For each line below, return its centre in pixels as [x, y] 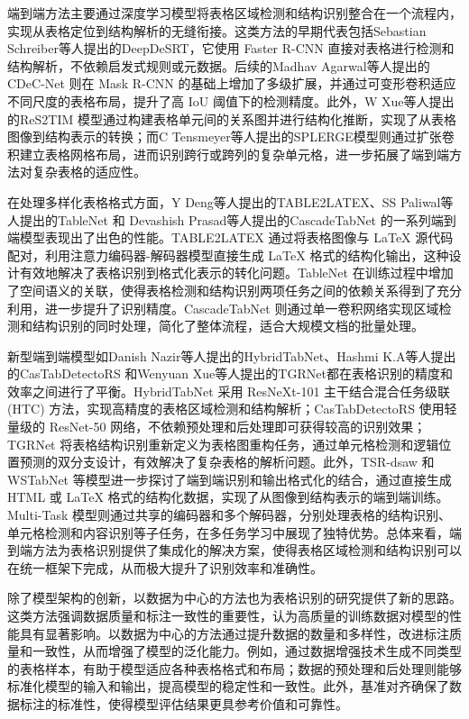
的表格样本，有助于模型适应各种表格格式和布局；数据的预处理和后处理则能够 [234, 668]
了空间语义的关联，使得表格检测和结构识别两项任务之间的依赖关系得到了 [222, 290]
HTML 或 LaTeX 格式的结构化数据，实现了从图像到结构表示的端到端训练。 [228, 497]
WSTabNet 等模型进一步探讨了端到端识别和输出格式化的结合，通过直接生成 [230, 479]
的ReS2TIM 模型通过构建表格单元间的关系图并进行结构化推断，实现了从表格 [232, 118]
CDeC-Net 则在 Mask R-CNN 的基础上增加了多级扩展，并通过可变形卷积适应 [232, 83]
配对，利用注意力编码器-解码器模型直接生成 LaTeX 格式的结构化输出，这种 [228, 255]
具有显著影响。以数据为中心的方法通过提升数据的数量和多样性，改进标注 [234, 633]
